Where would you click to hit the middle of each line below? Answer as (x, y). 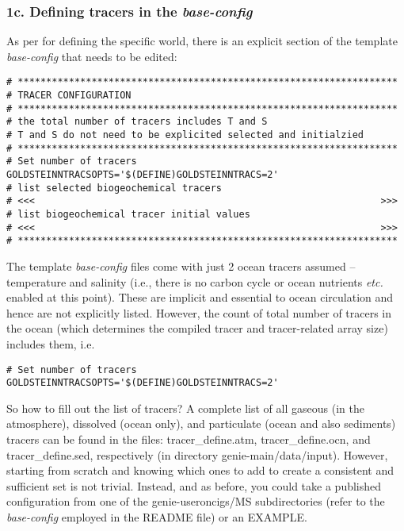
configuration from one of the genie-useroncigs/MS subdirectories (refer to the (196, 501)
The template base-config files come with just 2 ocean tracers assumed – (181, 265)
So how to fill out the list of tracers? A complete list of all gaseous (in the (185, 408)
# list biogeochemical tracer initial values (128, 214)
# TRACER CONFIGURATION (69, 96)
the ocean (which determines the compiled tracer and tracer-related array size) (197, 328)
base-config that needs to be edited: (92, 56)
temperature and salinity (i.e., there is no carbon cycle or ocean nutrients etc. (195, 281)
